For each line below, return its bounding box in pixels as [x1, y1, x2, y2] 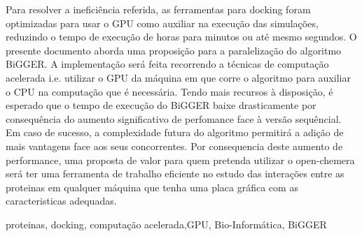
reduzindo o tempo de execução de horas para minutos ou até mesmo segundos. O [6, 29, 357, 44]
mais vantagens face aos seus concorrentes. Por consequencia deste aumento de [6, 138, 343, 153]
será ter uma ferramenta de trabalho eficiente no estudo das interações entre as [6, 166, 344, 181]
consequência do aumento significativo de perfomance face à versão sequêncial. [6, 111, 342, 126]
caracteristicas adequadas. [6, 193, 117, 208]
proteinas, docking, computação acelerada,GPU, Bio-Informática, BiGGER [6, 216, 327, 231]
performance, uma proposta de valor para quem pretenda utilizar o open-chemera [6, 152, 355, 167]
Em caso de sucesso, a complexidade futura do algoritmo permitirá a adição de [6, 125, 344, 140]
